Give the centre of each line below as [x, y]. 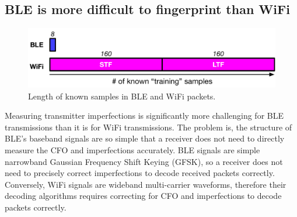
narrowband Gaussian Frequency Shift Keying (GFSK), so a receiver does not [144, 161]
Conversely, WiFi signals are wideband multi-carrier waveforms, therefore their [146, 184]
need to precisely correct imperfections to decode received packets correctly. [140, 173]
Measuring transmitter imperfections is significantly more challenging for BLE [144, 116]
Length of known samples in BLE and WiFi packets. [122, 96]
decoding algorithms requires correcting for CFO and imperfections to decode [143, 196]
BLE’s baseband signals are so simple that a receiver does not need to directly [145, 138]
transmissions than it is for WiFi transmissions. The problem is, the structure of [148, 127]
